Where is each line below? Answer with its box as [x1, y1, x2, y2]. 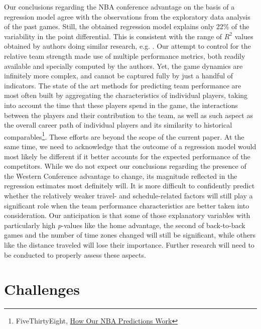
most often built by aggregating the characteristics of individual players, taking [4, 90, 248, 100]
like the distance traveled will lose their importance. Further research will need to [4, 239, 254, 250]
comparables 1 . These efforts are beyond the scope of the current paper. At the [4, 130, 244, 142]
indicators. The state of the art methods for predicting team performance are [4, 80, 241, 90]
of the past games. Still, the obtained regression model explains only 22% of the [4, 21, 249, 32]
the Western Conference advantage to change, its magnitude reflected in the [4, 170, 237, 181]
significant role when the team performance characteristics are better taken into [4, 200, 249, 210]
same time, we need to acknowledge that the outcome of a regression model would [4, 141, 256, 151]
